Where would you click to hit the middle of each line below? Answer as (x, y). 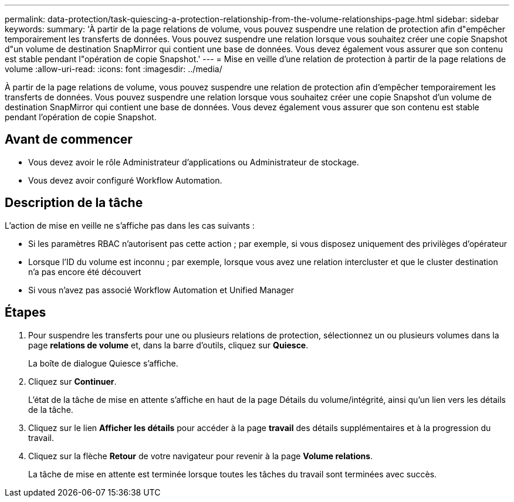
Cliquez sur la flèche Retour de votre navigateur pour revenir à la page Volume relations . (201, 456)
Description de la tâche (74, 203)
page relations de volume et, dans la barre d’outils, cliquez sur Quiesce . (168, 345)
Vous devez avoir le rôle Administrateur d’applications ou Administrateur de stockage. (194, 162)
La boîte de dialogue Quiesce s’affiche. (103, 363)
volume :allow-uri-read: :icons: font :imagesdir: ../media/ (114, 69)
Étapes (26, 313)
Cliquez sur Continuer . (72, 381)
